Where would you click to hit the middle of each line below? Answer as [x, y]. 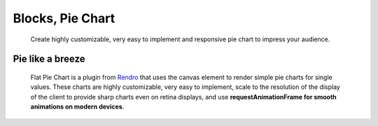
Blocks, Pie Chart [64, 18]
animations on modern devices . [77, 107]
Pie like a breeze [49, 59]
